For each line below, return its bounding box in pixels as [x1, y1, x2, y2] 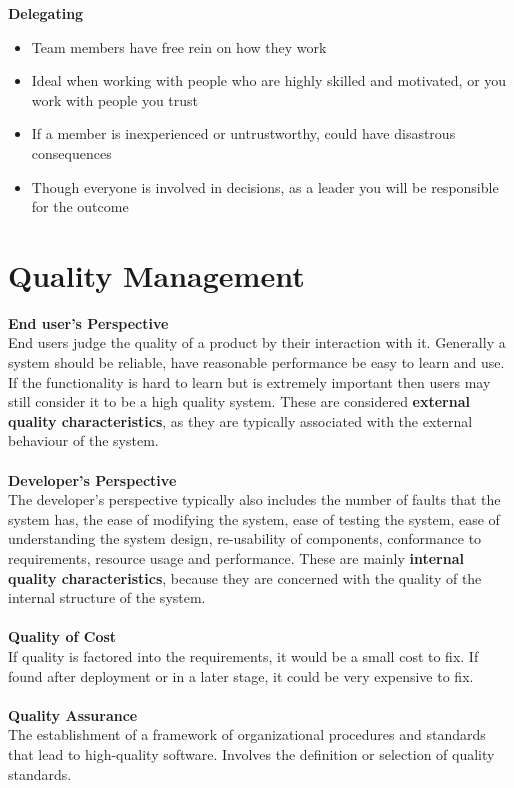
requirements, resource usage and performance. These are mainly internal [8, 548, 464, 568]
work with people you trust [31, 89, 199, 110]
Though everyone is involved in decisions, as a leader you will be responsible [31, 176, 499, 197]
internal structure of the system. [8, 587, 206, 608]
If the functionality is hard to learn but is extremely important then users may [8, 371, 491, 392]
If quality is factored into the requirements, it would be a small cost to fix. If [8, 645, 479, 666]
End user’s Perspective [8, 312, 169, 333]
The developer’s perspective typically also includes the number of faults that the [8, 489, 501, 510]
